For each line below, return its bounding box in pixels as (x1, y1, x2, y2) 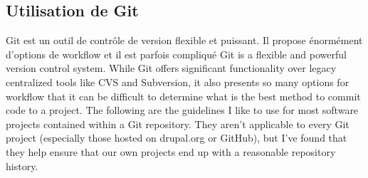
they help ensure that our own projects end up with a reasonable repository (6, 144, 336, 159)
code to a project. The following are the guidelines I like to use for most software (6, 103, 359, 117)
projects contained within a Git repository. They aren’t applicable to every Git (6, 116, 349, 131)
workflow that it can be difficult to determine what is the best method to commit (6, 88, 361, 103)
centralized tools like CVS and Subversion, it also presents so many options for (6, 74, 349, 89)
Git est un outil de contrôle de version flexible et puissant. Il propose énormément (6, 33, 363, 48)
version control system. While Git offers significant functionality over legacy (6, 61, 337, 75)
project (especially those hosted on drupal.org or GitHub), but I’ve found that (6, 130, 347, 145)
